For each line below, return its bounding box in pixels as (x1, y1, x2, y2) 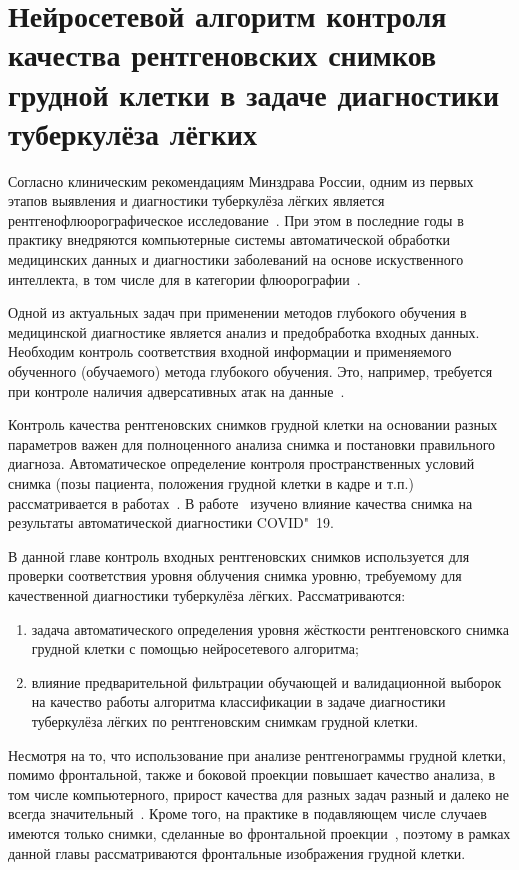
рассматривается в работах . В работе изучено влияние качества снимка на (8, 492, 473, 513)
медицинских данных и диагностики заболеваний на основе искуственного (8, 249, 464, 270)
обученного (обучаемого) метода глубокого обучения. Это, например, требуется (8, 361, 493, 382)
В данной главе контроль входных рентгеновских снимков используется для (8, 545, 470, 566)
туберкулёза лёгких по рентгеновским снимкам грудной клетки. (31, 710, 419, 731)
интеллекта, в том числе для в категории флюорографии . (8, 268, 361, 289)
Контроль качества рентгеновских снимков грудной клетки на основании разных (8, 414, 498, 435)
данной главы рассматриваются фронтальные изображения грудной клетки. (8, 842, 466, 863)
